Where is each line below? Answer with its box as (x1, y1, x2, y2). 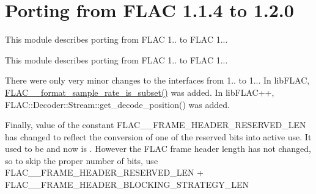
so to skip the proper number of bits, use (5, 154, 158, 167)
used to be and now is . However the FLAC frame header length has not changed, (5, 142, 311, 155)
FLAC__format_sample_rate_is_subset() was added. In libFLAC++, (5, 85, 274, 98)
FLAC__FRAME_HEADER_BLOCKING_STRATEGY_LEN (5, 178, 249, 191)
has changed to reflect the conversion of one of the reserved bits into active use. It (5, 130, 312, 143)
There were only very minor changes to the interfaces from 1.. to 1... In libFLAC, (5, 74, 310, 87)
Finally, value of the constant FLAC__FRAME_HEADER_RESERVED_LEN (5, 118, 306, 131)
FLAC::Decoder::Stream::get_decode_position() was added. (5, 98, 230, 110)
